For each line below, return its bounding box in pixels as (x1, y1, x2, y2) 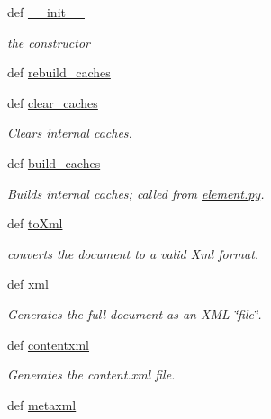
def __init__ (7, 3, 85, 21)
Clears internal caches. (7, 123, 132, 142)
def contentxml (7, 334, 90, 353)
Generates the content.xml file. (7, 365, 176, 384)
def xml (7, 274, 49, 293)
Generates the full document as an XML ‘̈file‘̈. (7, 304, 262, 323)
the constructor (7, 32, 90, 51)
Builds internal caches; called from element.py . (7, 183, 265, 202)
